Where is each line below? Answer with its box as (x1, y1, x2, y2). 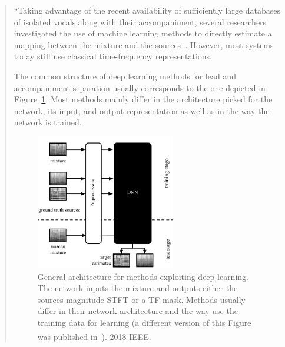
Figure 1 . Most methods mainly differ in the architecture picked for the (14, 93, 273, 105)
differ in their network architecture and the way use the (37, 305, 238, 317)
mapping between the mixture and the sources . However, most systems (14, 38, 274, 51)
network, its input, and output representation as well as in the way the (14, 104, 270, 116)
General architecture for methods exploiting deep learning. (37, 270, 248, 282)
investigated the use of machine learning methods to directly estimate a (14, 27, 272, 39)
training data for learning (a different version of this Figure (37, 316, 251, 329)
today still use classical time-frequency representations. (14, 50, 212, 62)
